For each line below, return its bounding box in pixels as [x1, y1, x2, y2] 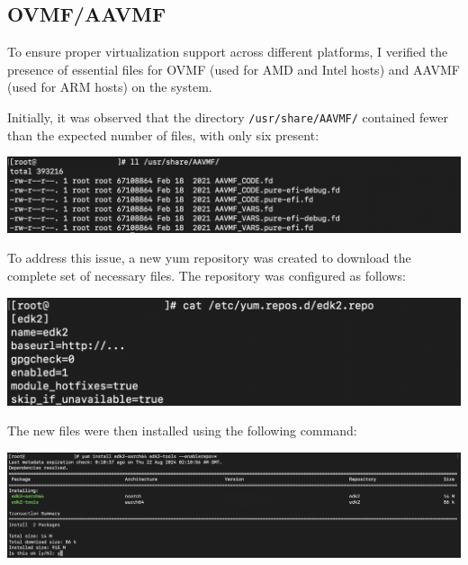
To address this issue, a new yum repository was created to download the [7, 248, 411, 267]
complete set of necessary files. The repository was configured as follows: [7, 266, 406, 285]
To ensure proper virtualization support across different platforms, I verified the [7, 42, 448, 61]
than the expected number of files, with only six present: [7, 125, 319, 144]
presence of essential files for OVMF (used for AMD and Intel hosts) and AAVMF [7, 59, 460, 78]
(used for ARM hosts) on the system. [7, 77, 212, 96]
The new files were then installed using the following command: [7, 421, 357, 440]
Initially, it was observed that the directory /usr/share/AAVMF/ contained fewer [7, 107, 448, 126]
